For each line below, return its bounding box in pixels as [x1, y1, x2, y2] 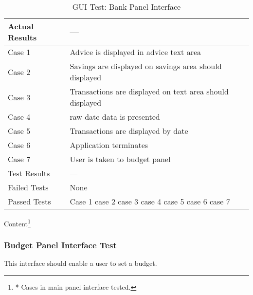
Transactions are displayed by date [70, 125, 188, 136]
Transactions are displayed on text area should [70, 86, 229, 97]
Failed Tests [8, 182, 49, 193]
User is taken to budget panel [70, 153, 171, 165]
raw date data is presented [70, 111, 160, 122]
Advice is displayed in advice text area [70, 46, 201, 57]
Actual [8, 20, 34, 32]
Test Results [8, 167, 50, 179]
